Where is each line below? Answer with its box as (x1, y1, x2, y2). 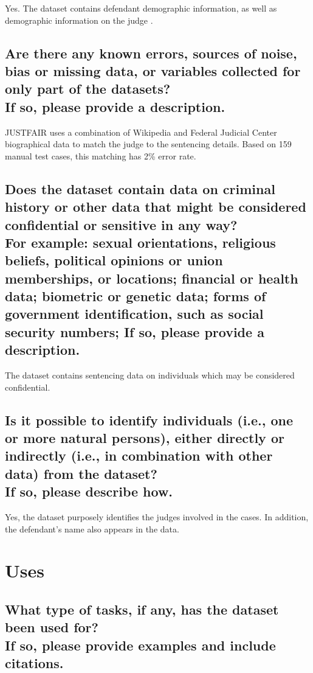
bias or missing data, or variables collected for (5, 61, 301, 80)
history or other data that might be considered (5, 197, 306, 216)
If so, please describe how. (5, 482, 173, 501)
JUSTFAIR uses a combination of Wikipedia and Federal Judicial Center (5, 125, 277, 138)
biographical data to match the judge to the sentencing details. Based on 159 (5, 138, 292, 150)
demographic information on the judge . (5, 13, 153, 26)
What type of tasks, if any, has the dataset (5, 599, 279, 618)
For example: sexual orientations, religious (5, 232, 276, 251)
